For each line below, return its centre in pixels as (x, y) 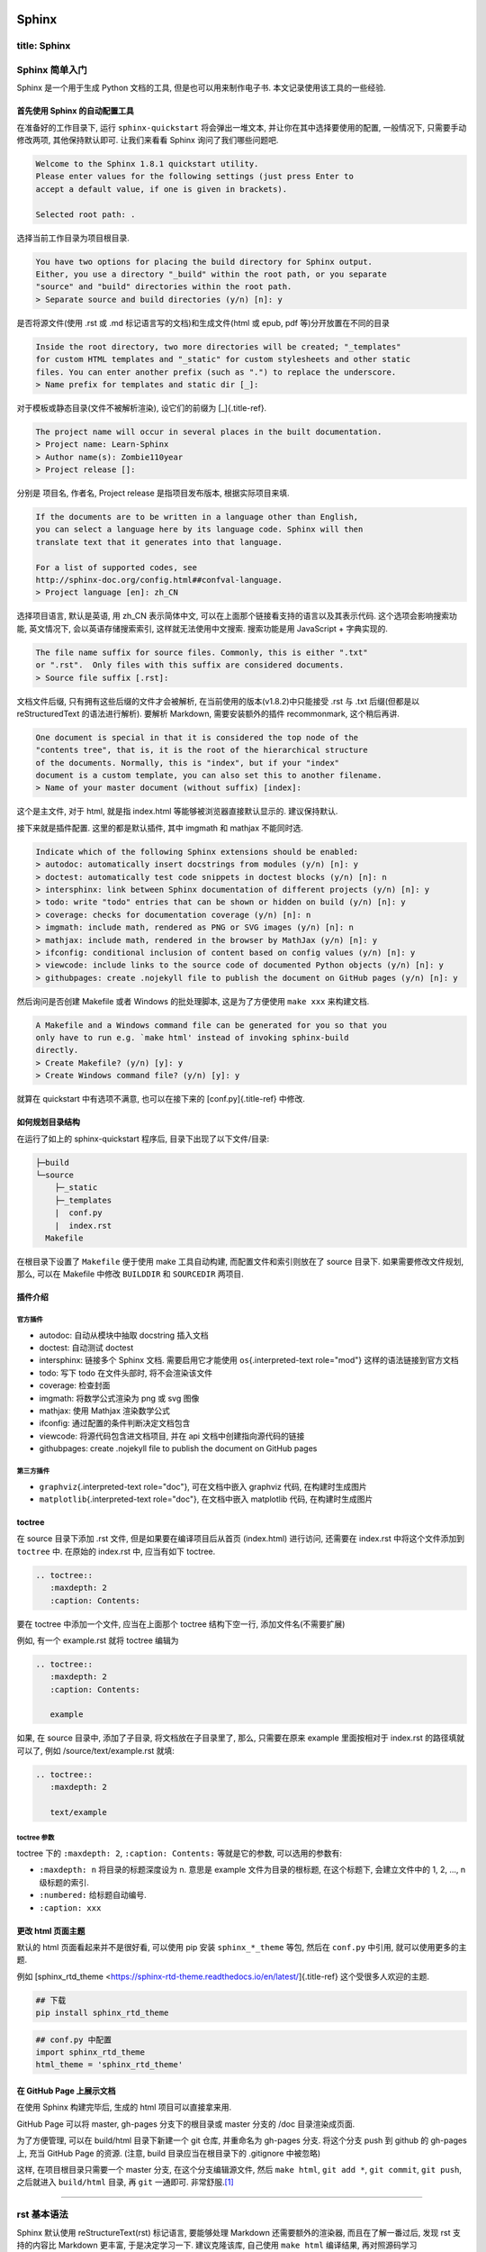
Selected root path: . (85, 214)
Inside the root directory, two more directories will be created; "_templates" (218, 346)
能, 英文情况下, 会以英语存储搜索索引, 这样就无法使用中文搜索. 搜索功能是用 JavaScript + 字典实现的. (202, 628)
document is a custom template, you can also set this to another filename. (209, 776)
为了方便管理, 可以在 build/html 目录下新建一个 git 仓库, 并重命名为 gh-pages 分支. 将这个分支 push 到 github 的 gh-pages (242, 2140)
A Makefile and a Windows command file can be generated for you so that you (211, 1025)
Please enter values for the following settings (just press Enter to (195, 177)
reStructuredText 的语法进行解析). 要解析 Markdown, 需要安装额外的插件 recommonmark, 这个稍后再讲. (208, 713)
